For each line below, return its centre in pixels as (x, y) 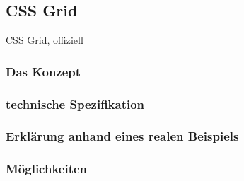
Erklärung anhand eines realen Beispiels (122, 136)
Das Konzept (43, 71)
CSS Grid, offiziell (45, 40)
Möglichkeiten (47, 169)
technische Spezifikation (75, 104)
